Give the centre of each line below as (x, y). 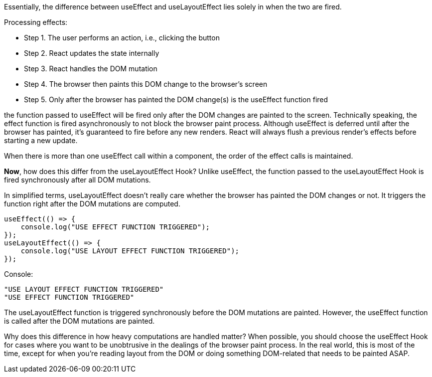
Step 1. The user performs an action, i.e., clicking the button (122, 38)
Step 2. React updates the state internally (92, 53)
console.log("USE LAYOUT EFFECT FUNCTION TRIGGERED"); (130, 251)
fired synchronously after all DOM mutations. (77, 180)
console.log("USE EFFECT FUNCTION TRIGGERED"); (115, 227)
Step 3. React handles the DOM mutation (91, 69)
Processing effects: (36, 22)
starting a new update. (41, 140)
